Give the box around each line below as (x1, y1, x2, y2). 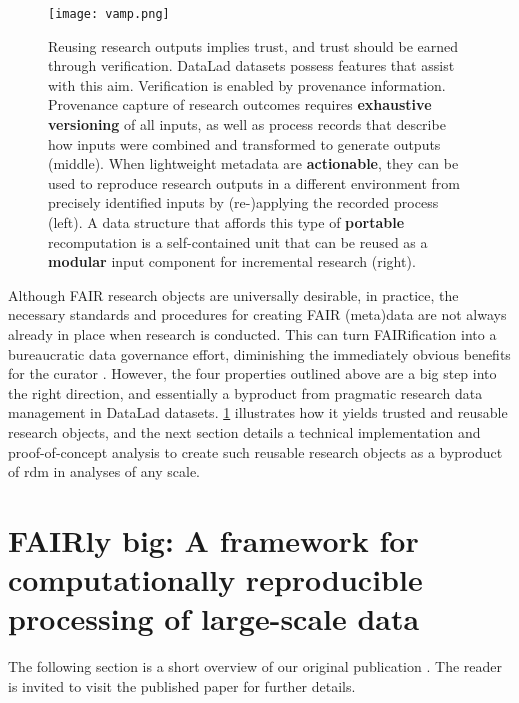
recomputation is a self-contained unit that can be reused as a (48, 231, 428, 252)
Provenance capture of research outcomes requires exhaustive (48, 94, 432, 115)
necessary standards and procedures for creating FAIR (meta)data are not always (8, 304, 507, 325)
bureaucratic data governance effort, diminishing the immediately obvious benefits (8, 343, 511, 364)
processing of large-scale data (8, 598, 420, 639)
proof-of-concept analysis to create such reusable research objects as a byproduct (8, 441, 503, 462)
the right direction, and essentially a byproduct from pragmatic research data (8, 382, 483, 403)
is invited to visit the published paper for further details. (8, 675, 356, 696)
